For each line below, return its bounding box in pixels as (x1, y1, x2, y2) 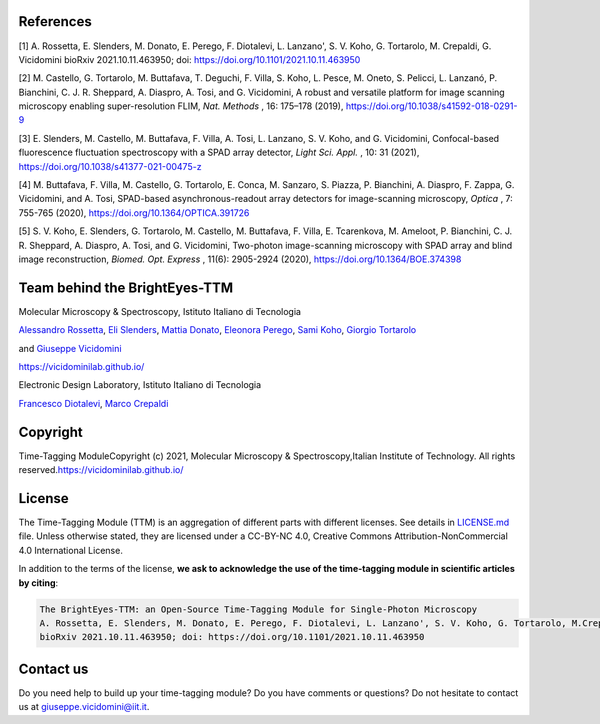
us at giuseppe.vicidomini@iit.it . (18, 701, 150, 713)
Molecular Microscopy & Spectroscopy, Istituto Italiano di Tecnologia (18, 305, 302, 317)
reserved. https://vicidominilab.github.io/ (18, 464, 184, 476)
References (18, 13, 92, 30)
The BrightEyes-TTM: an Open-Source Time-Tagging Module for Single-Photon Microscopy (39, 603, 478, 615)
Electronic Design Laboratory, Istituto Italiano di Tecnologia (18, 379, 262, 391)
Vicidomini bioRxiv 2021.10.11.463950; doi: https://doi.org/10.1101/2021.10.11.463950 (18, 53, 361, 65)
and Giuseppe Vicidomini (18, 342, 122, 354)
